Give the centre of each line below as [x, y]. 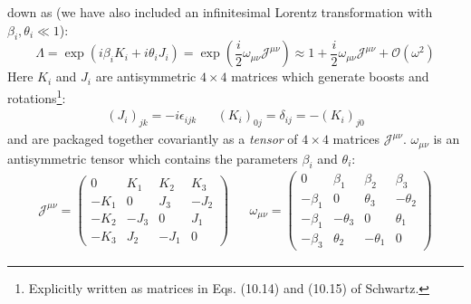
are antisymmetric [146, 76]
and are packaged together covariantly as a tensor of [153, 139]
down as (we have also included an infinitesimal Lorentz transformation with [220, 12]
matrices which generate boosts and [330, 76]
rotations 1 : [37, 96]
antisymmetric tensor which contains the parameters [153, 158]
